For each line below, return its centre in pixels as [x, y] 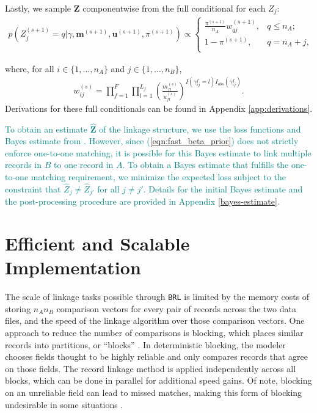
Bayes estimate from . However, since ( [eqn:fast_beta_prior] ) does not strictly [152, 141]
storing [18, 308]
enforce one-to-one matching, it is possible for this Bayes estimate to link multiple [158, 152]
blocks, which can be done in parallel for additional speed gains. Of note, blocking [158, 380]
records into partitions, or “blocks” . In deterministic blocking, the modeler [145, 344]
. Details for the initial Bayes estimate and [223, 188]
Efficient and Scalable [97, 243]
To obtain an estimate [46, 129]
